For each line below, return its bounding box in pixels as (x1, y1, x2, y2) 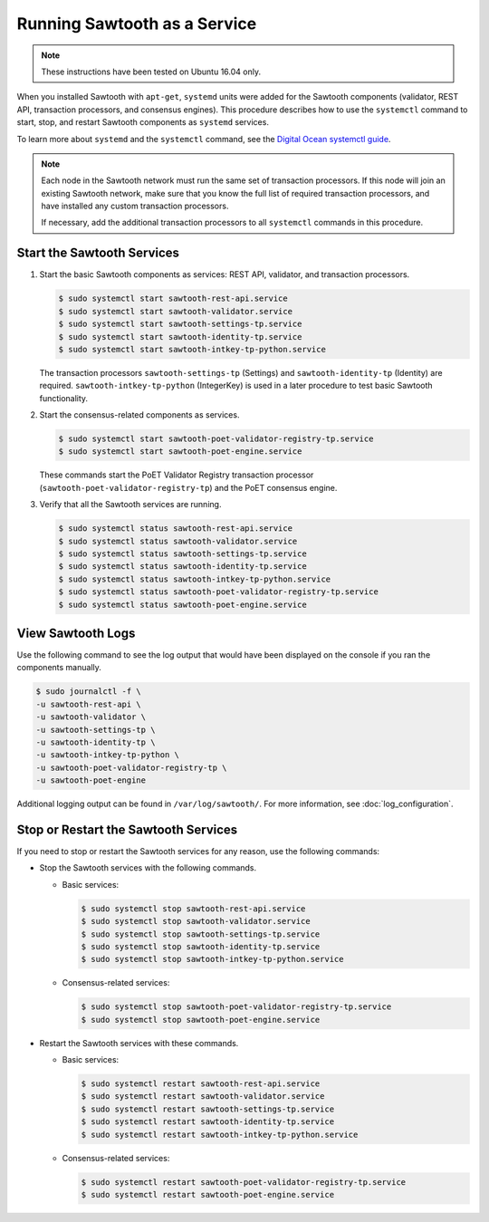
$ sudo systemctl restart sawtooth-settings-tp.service (81, 1103, 335, 1114)
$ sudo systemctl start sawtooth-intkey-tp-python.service (58, 344, 326, 354)
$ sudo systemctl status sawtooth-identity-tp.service (58, 562, 307, 572)
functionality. (39, 392, 89, 403)
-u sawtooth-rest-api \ (35, 698, 142, 709)
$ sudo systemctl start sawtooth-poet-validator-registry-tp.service (58, 434, 374, 444)
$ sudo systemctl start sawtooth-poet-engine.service (58, 447, 302, 457)
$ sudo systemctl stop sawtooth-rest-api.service (81, 903, 306, 914)
